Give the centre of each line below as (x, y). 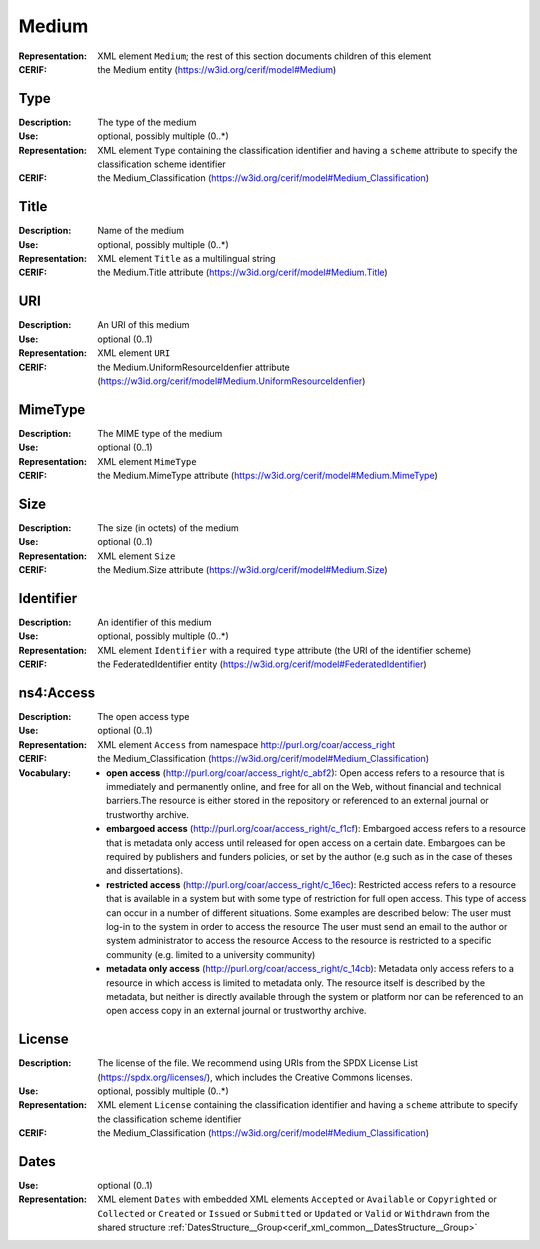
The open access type (143, 717)
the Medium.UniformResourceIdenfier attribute (193, 367)
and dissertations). (145, 871)
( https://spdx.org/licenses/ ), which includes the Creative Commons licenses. (255, 1077)
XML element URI (134, 353)
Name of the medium (141, 231)
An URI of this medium (143, 325)
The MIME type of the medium (160, 433)
